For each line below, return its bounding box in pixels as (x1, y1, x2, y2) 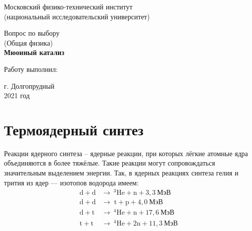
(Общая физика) (4, 37, 53, 48)
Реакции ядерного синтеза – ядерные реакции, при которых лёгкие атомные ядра (4, 148, 248, 158)
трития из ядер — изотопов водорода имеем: (4, 177, 139, 187)
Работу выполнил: (4, 63, 58, 74)
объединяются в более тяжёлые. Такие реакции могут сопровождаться (4, 158, 215, 168)
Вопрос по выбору (4, 28, 60, 38)
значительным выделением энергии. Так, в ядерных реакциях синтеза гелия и (4, 168, 239, 178)
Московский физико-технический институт (4, 1, 133, 11)
